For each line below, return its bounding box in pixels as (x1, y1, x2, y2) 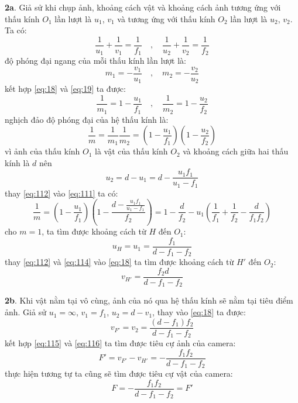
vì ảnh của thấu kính (5, 145, 80, 157)
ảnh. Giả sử (5, 306, 46, 318)
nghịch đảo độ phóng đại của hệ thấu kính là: (5, 113, 169, 125)
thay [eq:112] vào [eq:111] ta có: (5, 187, 118, 199)
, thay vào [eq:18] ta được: (152, 306, 246, 318)
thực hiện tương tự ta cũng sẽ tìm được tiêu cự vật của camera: (5, 367, 233, 380)
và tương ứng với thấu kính (117, 12, 215, 25)
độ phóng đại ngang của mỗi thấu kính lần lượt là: (5, 54, 187, 67)
